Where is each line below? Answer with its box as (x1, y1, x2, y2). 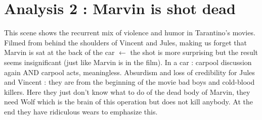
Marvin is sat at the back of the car (4, 47, 115, 57)
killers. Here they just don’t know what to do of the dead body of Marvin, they (4, 86, 250, 97)
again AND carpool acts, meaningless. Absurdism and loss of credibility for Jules (4, 67, 255, 77)
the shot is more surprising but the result (130, 47, 258, 57)
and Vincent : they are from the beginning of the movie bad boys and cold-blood (4, 77, 255, 87)
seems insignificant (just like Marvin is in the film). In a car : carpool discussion (4, 56, 252, 67)
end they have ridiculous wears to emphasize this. (4, 106, 158, 116)
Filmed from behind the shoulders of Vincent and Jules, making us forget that (4, 37, 247, 47)
